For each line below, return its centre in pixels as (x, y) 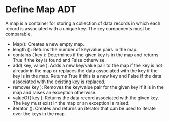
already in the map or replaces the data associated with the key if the (85, 71)
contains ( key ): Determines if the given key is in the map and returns (86, 55)
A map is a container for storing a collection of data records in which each (83, 23)
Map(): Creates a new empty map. (49, 44)
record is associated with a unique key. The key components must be (78, 28)
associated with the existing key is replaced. (59, 82)
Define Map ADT (41, 9)
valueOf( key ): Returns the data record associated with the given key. (86, 98)
